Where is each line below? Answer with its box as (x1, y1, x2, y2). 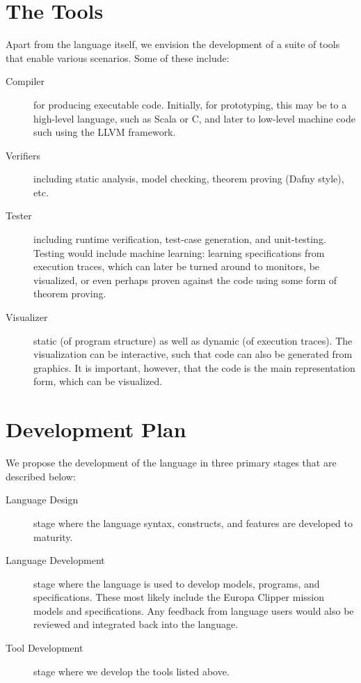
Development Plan (6, 415, 186, 443)
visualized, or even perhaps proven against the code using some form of (33, 272, 337, 287)
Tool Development (6, 641, 83, 655)
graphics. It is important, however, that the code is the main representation (33, 360, 355, 375)
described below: (6, 469, 76, 483)
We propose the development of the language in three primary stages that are (6, 455, 337, 470)
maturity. (33, 529, 73, 544)
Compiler (6, 74, 45, 88)
